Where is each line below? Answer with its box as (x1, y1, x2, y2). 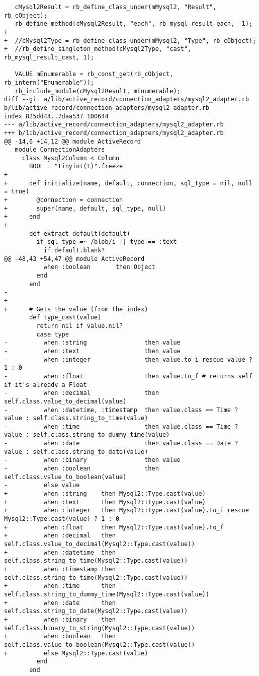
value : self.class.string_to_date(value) (4, 448, 148, 455)
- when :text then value (4, 347, 181, 355)
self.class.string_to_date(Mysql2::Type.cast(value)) (4, 607, 188, 615)
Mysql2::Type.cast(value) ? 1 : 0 (4, 515, 120, 523)
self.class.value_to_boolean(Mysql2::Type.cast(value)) (4, 641, 195, 648)
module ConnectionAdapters (15, 146, 105, 154)
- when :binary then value (4, 456, 181, 464)
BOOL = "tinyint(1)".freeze (29, 163, 123, 170)
